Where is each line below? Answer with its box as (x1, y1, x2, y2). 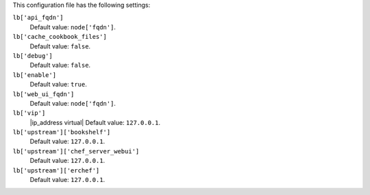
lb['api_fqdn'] (12, 14, 64, 22)
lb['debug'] (12, 52, 53, 59)
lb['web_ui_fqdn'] (12, 90, 75, 98)
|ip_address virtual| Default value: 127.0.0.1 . (29, 118, 161, 126)
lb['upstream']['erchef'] (12, 166, 100, 174)
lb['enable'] (12, 71, 57, 78)
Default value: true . (29, 80, 87, 89)
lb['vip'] (12, 109, 46, 117)
